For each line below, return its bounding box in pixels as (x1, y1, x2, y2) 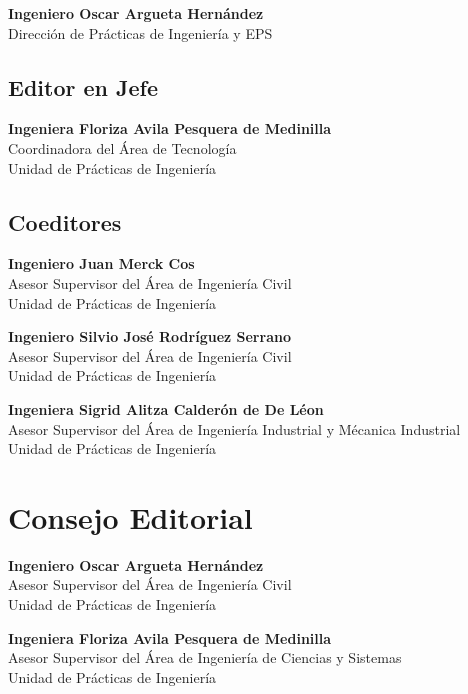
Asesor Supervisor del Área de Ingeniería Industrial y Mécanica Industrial (8, 418, 461, 439)
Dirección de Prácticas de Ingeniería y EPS (8, 22, 273, 43)
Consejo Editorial (8, 496, 253, 537)
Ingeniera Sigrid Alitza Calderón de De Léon (8, 398, 324, 419)
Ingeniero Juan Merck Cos (8, 253, 195, 274)
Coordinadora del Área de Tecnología (8, 137, 237, 158)
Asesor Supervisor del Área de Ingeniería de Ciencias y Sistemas (8, 647, 402, 668)
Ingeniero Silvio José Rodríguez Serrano (8, 326, 291, 347)
